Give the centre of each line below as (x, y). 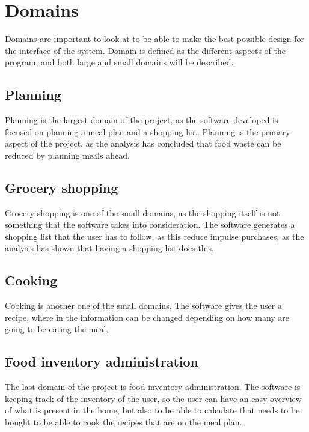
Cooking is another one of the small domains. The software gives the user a (143, 306)
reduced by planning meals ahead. (67, 155)
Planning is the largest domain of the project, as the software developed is (142, 120)
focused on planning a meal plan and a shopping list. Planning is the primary (148, 131)
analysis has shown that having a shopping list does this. (109, 248)
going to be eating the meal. (57, 329)
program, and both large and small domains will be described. (119, 62)
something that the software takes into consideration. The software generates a (150, 224)
